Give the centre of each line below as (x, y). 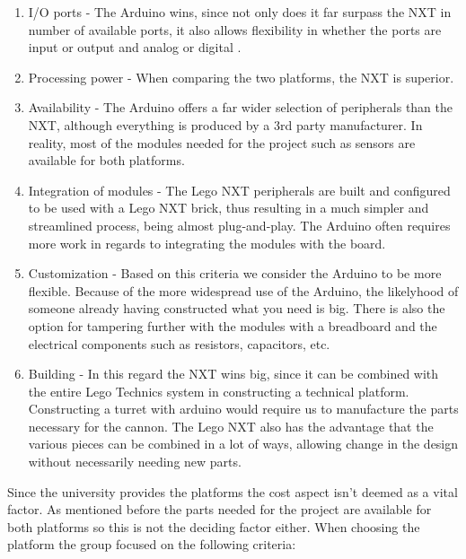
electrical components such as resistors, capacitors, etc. (179, 343)
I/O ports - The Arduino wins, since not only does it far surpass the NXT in (240, 12)
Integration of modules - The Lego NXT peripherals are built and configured (239, 190)
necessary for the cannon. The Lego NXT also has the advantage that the (231, 426)
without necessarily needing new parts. (135, 462)
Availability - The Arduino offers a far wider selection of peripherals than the (241, 107)
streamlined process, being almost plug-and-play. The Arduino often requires (239, 225)
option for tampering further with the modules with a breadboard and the (233, 325)
